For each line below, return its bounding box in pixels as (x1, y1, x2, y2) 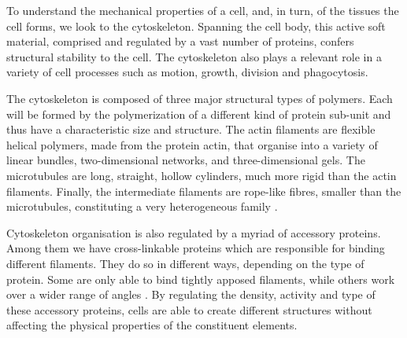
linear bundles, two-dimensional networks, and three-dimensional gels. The (6, 152, 365, 168)
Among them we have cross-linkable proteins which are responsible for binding (6, 240, 385, 256)
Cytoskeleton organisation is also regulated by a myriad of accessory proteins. (6, 224, 381, 241)
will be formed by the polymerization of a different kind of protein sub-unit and (6, 105, 391, 122)
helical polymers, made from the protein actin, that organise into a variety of (6, 136, 378, 152)
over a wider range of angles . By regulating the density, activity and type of (6, 286, 376, 303)
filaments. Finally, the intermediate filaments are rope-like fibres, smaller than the (6, 182, 401, 199)
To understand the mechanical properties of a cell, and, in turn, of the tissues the (6, 2, 399, 18)
